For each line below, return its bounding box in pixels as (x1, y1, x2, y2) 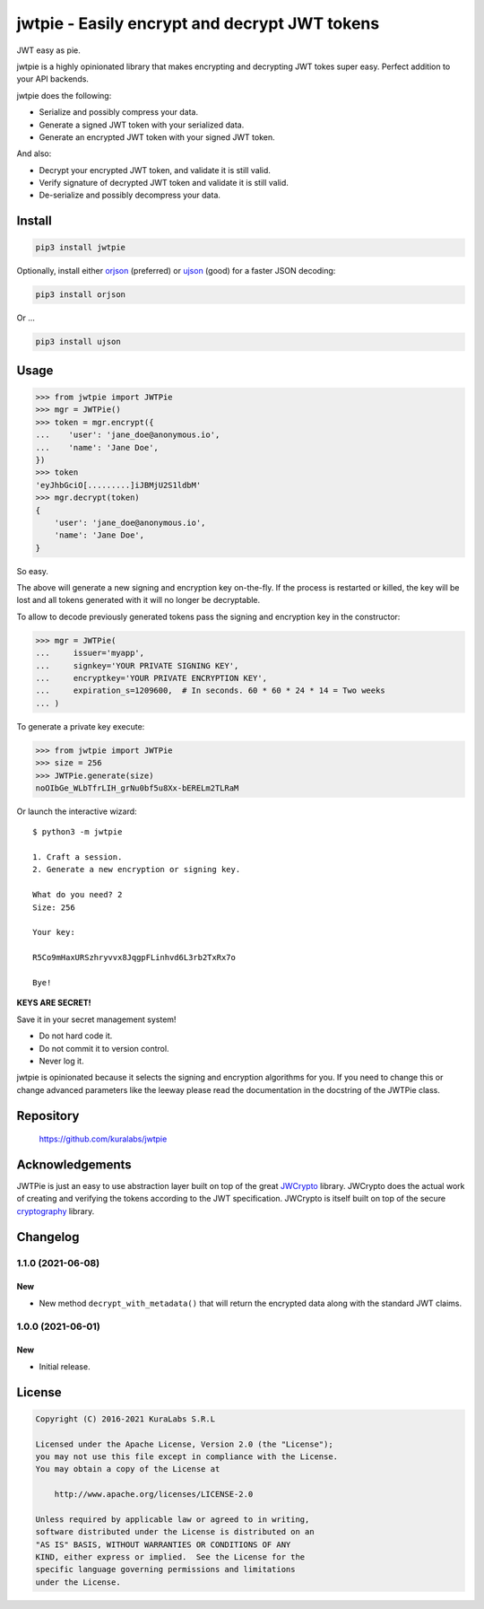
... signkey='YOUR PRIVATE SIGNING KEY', (35, 660, 239, 670)
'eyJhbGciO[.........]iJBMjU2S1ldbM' (35, 480, 202, 490)
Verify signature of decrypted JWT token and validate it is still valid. (39, 178, 289, 188)
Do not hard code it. (39, 1030, 113, 1041)
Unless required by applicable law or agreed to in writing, (35, 1514, 310, 1525)
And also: (16, 148, 52, 159)
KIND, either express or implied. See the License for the (35, 1552, 306, 1562)
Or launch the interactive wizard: (16, 806, 138, 817)
